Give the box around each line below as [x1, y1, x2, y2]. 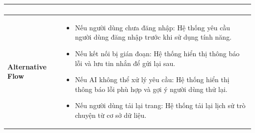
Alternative [7, 61, 47, 71]
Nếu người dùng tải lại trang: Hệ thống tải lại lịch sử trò [75, 100, 246, 111]
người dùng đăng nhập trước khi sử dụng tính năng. [75, 32, 232, 42]
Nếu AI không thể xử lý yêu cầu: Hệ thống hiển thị [75, 74, 229, 85]
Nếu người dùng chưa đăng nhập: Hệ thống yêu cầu [75, 22, 230, 32]
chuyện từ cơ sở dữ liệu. [75, 110, 147, 120]
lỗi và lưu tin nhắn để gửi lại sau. [75, 58, 176, 68]
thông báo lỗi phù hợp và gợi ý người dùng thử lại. [75, 84, 228, 94]
